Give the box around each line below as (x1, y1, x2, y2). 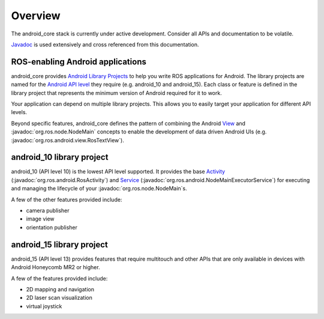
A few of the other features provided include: (11, 196, 122, 203)
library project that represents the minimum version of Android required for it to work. (11, 89, 222, 96)
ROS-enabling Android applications (11, 56, 146, 67)
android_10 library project (11, 152, 109, 162)
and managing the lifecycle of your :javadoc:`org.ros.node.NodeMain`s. (11, 185, 187, 192)
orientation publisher (26, 223, 78, 231)
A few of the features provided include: (11, 275, 108, 282)
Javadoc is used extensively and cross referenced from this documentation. (11, 41, 199, 48)
